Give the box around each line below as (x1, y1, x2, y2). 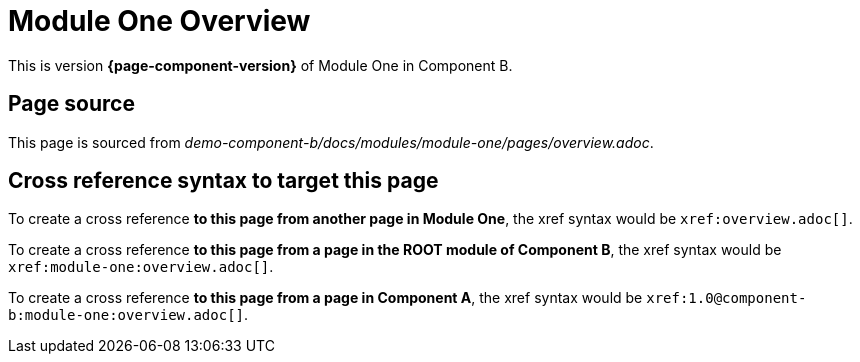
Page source (8, 91, 135, 117)
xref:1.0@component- (646, 290, 807, 307)
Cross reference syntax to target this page (8, 168, 439, 194)
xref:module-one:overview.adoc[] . (8, 258, 274, 276)
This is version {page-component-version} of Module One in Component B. (8, 56, 513, 74)
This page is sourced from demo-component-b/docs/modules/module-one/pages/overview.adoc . (8, 133, 654, 151)
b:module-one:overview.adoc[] (8, 307, 245, 324)
